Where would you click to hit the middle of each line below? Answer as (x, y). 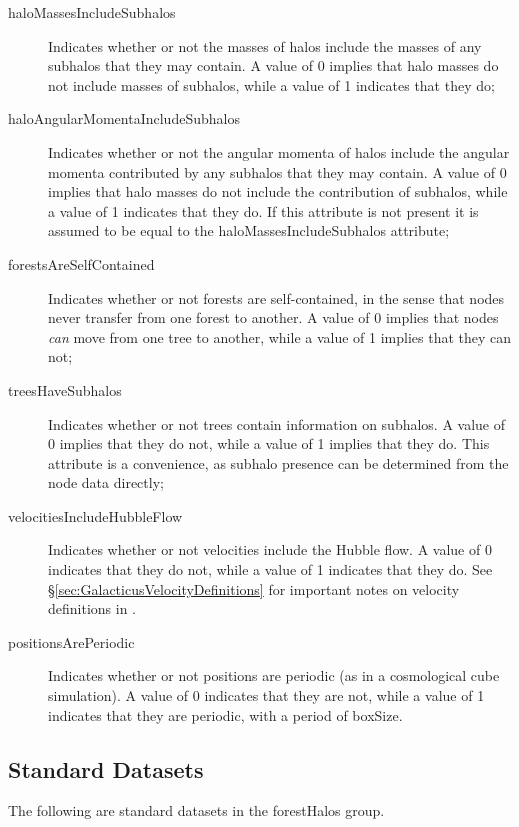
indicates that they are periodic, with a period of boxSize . (225, 714)
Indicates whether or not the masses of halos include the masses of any (265, 45)
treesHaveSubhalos (65, 389)
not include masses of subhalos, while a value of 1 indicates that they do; (271, 84)
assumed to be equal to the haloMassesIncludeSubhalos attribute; (249, 230)
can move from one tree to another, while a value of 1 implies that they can (280, 336)
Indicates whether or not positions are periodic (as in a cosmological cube (274, 675)
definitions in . (92, 608)
